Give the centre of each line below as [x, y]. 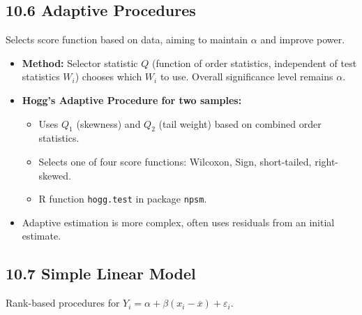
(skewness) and [108, 123]
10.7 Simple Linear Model [101, 273]
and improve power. [303, 39]
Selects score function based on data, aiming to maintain [127, 39]
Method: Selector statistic [80, 63]
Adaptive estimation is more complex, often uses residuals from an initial [178, 222]
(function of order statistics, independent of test [254, 63]
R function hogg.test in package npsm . [123, 199]
